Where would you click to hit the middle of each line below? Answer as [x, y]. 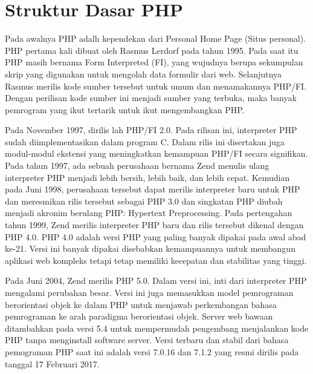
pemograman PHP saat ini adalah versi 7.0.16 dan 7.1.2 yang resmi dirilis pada [152, 351]
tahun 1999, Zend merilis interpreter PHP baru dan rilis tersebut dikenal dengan [154, 225]
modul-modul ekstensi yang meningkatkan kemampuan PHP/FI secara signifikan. [156, 153]
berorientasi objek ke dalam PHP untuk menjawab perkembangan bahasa [141, 304]
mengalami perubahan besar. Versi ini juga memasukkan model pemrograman [149, 292]
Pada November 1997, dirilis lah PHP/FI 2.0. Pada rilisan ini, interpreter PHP [151, 130]
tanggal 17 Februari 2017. [52, 363]
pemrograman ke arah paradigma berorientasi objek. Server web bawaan [139, 316]
